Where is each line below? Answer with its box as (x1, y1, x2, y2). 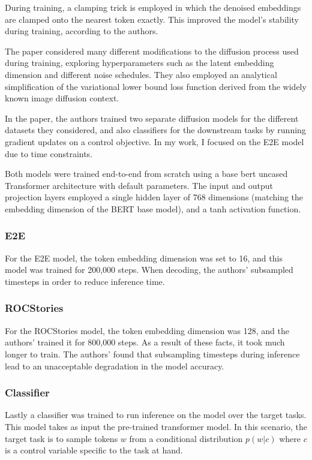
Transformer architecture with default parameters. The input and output (5, 179, 273, 191)
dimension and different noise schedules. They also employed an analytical (5, 68, 277, 80)
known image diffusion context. (5, 92, 119, 104)
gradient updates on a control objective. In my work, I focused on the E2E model (5, 135, 304, 148)
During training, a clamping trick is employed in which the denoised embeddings (5, 1, 301, 13)
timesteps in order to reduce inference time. (5, 275, 165, 287)
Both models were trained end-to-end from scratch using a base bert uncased (5, 167, 288, 180)
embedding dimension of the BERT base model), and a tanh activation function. (5, 202, 301, 215)
